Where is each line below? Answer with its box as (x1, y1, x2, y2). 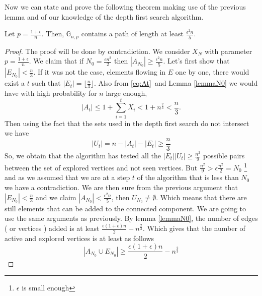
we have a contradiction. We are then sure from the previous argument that (5, 182, 238, 192)
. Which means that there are (156, 192, 247, 202)
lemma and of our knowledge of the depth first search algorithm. (5, 11, 204, 22)
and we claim (36, 192, 76, 202)
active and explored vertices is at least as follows (5, 232, 154, 243)
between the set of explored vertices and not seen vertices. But (5, 162, 198, 172)
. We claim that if (29, 55, 84, 66)
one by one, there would (175, 67, 249, 77)
